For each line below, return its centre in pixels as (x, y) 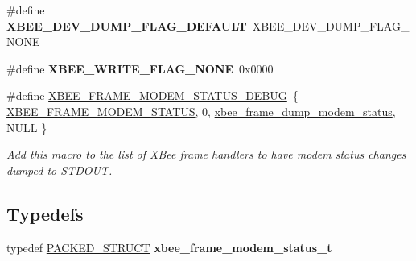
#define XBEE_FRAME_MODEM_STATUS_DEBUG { (152, 95)
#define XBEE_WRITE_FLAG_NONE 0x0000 (140, 68)
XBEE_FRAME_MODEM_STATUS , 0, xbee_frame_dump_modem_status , (201, 111)
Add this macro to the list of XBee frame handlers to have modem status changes (206, 154)
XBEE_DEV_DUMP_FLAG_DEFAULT (127, 25)
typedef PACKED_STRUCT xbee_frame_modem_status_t (169, 247)
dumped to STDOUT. (60, 170)
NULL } (27, 127)
